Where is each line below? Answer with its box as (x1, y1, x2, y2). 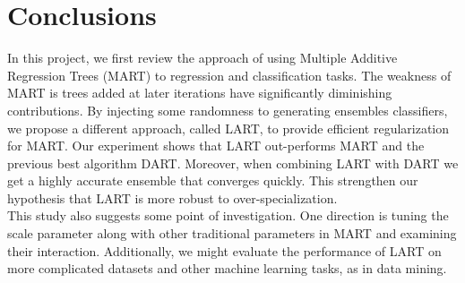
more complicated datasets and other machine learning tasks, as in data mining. (7, 259, 447, 278)
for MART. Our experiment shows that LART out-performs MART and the (7, 136, 425, 155)
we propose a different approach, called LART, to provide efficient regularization (7, 118, 450, 137)
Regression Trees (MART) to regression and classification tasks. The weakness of (7, 65, 452, 84)
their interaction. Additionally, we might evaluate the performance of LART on (7, 241, 442, 260)
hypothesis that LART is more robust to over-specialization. (7, 188, 338, 207)
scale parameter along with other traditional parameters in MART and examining (7, 224, 457, 243)
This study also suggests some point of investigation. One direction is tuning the (7, 206, 449, 225)
